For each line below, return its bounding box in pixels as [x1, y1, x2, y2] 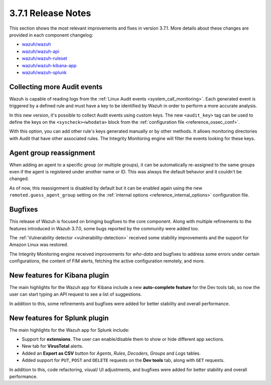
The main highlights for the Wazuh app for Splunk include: [9, 327, 130, 333]
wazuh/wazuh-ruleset [22, 55, 67, 61]
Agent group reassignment [9, 148, 95, 157]
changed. [9, 176, 29, 182]
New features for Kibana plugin [9, 271, 109, 279]
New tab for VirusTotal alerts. [22, 343, 84, 349]
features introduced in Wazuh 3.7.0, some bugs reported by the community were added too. [9, 225, 199, 231]
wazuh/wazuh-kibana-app [22, 62, 77, 68]
